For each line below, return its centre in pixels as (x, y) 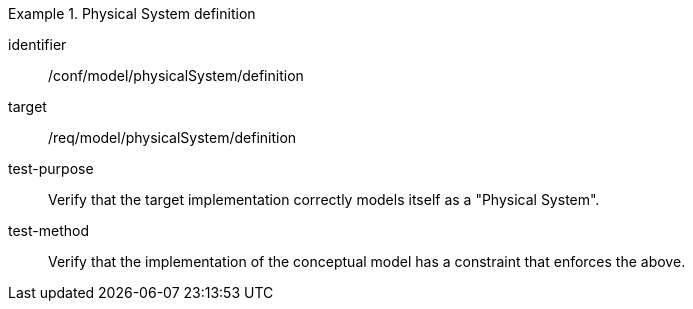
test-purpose (51, 168)
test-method (48, 230)
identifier (37, 44)
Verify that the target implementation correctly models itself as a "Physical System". (324, 199)
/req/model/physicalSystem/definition (172, 137)
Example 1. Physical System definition (132, 13)
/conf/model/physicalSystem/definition (176, 75)
